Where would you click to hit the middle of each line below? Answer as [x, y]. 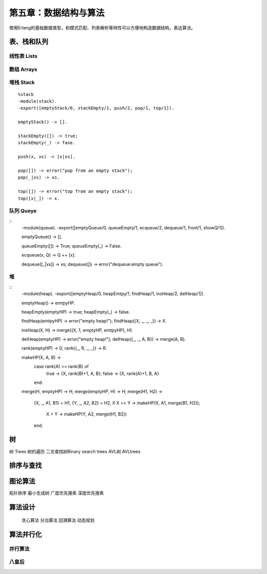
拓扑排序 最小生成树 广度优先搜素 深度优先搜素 [56, 493]
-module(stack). [38, 101]
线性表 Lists [23, 56]
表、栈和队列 [29, 42]
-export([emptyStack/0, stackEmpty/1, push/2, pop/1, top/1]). [96, 108]
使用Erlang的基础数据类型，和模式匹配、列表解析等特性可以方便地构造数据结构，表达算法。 [102, 28]
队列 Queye [23, 211]
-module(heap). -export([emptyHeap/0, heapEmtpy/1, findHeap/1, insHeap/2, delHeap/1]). [113, 294]
